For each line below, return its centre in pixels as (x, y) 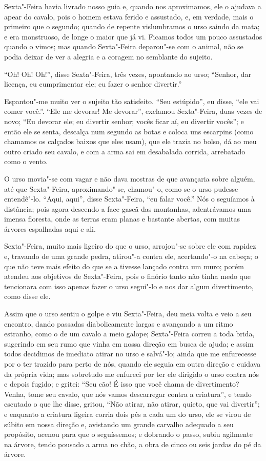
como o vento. (26, 161)
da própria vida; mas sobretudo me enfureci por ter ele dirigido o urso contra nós (131, 374)
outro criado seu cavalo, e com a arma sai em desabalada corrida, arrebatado (125, 151)
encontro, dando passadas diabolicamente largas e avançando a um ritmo (119, 323)
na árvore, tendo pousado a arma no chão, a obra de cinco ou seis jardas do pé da (133, 444)
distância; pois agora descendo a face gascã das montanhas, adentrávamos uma (128, 208)
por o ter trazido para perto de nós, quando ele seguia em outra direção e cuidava (132, 364)
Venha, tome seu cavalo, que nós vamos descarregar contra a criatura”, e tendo (128, 394)
